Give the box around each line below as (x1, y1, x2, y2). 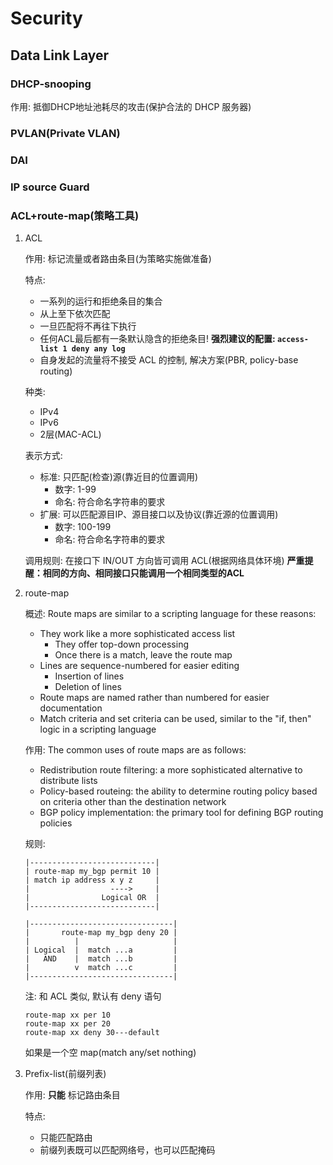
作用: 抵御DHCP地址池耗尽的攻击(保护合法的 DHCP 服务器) (10, 100, 252, 112)
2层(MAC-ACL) (39, 428, 102, 440)
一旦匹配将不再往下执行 (39, 320, 137, 332)
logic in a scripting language (39, 723, 157, 735)
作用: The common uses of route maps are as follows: (24, 743, 247, 756)
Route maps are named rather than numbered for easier (39, 691, 270, 703)
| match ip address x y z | (24, 875, 160, 885)
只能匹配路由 (39, 1131, 93, 1143)
